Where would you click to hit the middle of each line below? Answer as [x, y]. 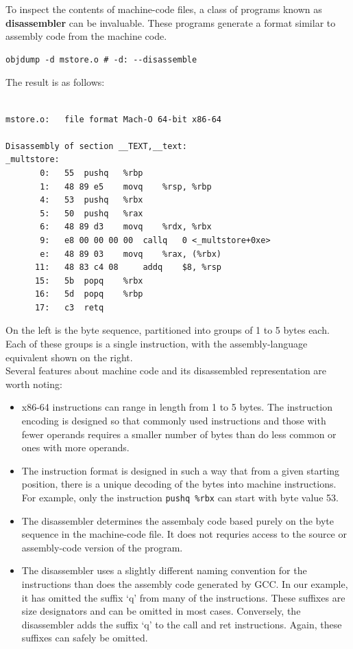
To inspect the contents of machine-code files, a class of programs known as [164, 9]
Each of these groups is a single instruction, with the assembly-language [157, 344]
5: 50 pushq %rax [92, 213]
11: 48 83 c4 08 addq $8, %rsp [128, 267]
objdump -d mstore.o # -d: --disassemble [101, 59]
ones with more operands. [75, 447]
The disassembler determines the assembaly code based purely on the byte [178, 520]
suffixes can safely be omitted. [85, 638]
